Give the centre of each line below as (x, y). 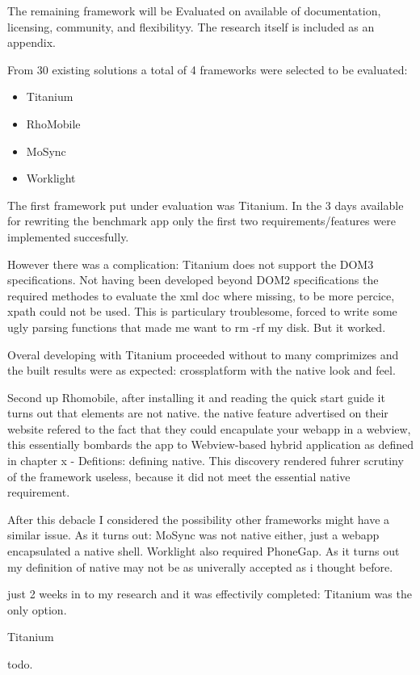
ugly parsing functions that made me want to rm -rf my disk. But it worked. (197, 327)
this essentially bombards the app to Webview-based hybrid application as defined (211, 444)
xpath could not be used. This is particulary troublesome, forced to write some (202, 311)
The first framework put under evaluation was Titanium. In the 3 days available (206, 205)
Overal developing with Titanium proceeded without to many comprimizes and (203, 354)
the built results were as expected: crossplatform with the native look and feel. (202, 370)
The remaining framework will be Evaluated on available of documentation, (194, 10)
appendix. (31, 42)
